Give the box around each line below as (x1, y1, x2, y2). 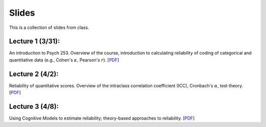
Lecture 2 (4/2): (9, 70, 59, 78)
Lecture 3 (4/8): (9, 102, 59, 110)
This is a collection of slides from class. (9, 25, 90, 30)
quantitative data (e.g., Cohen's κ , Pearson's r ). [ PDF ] (9, 57, 119, 63)
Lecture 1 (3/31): (9, 37, 60, 46)
